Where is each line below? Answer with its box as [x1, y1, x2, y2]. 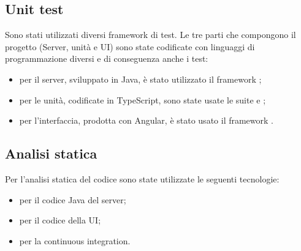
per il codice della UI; [19, 214, 101, 227]
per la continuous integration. [19, 234, 131, 247]
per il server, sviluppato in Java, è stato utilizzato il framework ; [19, 72, 262, 85]
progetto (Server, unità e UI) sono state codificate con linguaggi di [5, 40, 255, 53]
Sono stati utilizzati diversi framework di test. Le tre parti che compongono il [5, 28, 296, 41]
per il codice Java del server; [19, 193, 126, 206]
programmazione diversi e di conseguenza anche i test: [5, 52, 208, 65]
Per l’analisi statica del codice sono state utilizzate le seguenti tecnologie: [5, 172, 280, 185]
